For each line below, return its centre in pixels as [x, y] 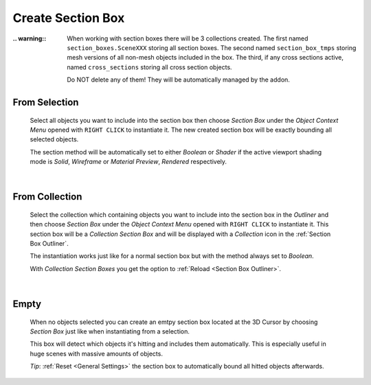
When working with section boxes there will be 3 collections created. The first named [188, 38]
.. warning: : [30, 38]
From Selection [46, 102]
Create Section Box [69, 18]
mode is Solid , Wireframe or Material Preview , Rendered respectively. [128, 162]
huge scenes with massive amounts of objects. [96, 353]
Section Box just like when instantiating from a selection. [110, 331]
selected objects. [54, 139]
